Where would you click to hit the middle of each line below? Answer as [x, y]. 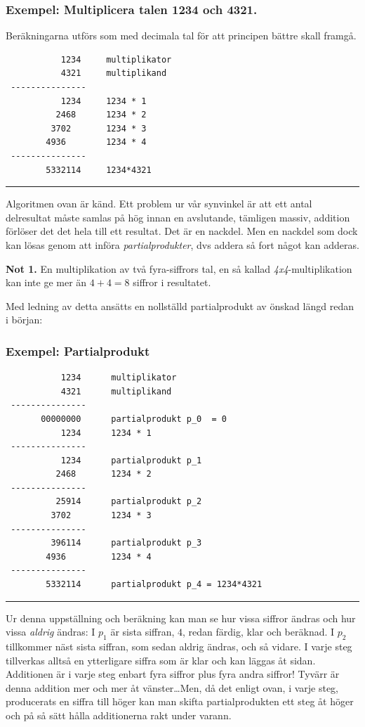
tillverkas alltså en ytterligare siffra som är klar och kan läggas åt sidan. [161, 660]
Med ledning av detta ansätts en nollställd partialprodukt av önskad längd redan [180, 305]
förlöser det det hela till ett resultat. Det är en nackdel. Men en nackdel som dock [182, 231]
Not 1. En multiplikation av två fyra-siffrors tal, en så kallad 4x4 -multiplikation [179, 268]
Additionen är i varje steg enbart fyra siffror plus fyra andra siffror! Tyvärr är [173, 674]
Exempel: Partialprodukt [78, 350]
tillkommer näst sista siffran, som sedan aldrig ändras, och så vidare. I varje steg [179, 646]
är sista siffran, [142, 632]
